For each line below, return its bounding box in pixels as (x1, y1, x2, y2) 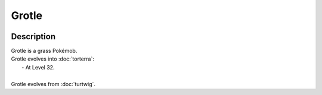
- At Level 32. (21, 64, 55, 71)
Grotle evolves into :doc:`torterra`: (11, 55, 95, 62)
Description (11, 31, 56, 42)
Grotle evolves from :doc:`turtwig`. (11, 80, 95, 87)
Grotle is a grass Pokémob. (11, 47, 78, 55)
